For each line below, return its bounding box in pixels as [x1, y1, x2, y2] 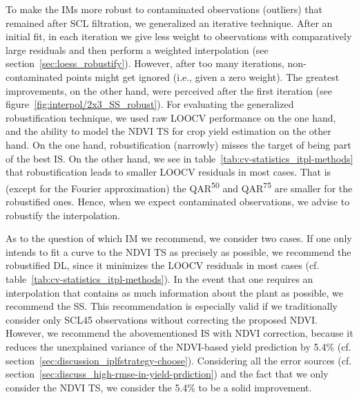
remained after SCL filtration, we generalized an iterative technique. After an [6, 15, 333, 30]
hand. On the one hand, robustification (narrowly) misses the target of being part [6, 137, 351, 151]
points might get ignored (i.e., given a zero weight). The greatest [66, 69, 340, 84]
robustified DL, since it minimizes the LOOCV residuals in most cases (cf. [6, 258, 320, 272]
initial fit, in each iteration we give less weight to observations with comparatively [6, 29, 352, 44]
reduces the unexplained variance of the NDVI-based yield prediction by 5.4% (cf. [6, 339, 351, 353]
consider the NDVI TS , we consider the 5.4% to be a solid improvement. [6, 380, 312, 394]
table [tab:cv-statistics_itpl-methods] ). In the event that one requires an [6, 271, 313, 286]
